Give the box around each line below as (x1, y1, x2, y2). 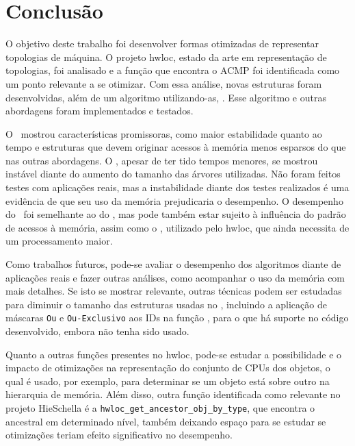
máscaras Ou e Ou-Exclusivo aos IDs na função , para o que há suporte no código (5, 310, 349, 325)
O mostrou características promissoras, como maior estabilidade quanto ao (5, 126, 322, 140)
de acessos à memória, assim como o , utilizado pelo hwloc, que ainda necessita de (5, 220, 350, 234)
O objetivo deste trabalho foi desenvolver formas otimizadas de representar (5, 36, 319, 51)
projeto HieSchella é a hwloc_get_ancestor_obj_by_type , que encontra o (5, 401, 315, 415)
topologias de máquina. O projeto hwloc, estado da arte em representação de (5, 49, 327, 64)
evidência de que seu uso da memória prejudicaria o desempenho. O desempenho (5, 193, 343, 208)
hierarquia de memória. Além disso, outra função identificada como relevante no (5, 387, 341, 401)
